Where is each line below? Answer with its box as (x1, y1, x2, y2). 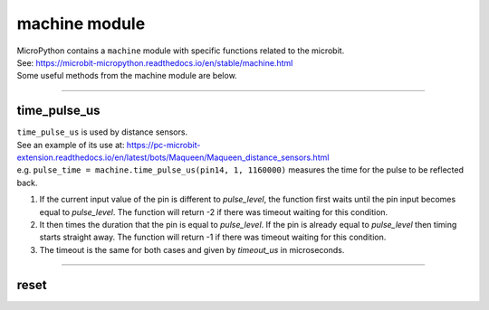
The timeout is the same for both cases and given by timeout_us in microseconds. (39, 244, 345, 255)
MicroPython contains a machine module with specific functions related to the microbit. (16, 45, 345, 56)
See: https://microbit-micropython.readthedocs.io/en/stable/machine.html (16, 57, 293, 68)
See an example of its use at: (16, 139, 125, 150)
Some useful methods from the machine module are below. (16, 70, 237, 81)
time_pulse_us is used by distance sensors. (16, 127, 188, 137)
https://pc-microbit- (126, 139, 201, 150)
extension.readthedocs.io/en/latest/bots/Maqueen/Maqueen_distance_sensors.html (16, 152, 330, 163)
